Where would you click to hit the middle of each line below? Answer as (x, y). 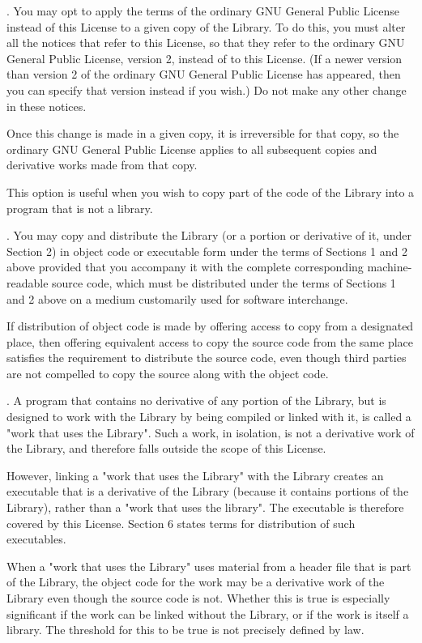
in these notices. (47, 106)
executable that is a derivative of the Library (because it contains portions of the (208, 491)
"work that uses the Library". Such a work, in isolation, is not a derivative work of (211, 432)
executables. (36, 539)
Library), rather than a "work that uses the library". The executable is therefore (205, 507)
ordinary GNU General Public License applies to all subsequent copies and (192, 149)
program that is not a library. (80, 208)
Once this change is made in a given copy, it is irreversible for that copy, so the (203, 133)
